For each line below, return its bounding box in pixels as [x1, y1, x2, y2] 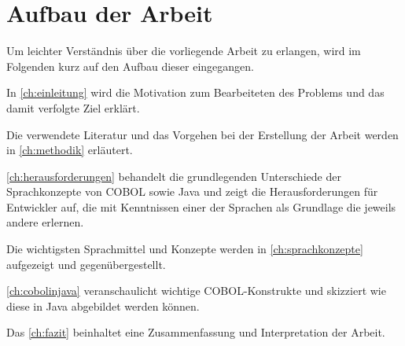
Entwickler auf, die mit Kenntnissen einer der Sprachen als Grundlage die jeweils [6, 198, 396, 215]
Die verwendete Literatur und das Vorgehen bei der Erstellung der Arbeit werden [6, 126, 399, 142]
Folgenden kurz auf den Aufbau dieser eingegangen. [6, 57, 254, 74]
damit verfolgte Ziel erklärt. [6, 99, 140, 116]
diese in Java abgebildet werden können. [6, 297, 200, 314]
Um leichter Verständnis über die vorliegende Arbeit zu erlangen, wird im [6, 42, 361, 59]
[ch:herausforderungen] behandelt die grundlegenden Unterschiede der [6, 167, 341, 184]
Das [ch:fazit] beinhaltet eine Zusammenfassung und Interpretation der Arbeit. [6, 324, 385, 340]
